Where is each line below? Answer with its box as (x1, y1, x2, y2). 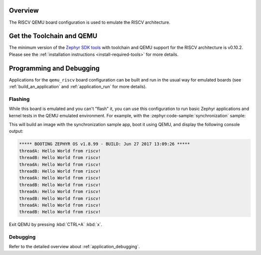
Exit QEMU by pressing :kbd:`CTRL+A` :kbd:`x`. (9, 222, 102, 227)
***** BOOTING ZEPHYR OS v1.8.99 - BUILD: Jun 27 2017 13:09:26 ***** (19, 141, 190, 147)
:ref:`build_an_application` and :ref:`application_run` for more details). (9, 84, 147, 90)
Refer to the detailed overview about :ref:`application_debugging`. (9, 244, 140, 250)
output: (9, 128, 24, 134)
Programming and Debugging (9, 64, 100, 72)
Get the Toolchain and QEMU (9, 32, 98, 40)
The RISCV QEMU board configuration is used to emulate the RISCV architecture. (9, 19, 171, 25)
